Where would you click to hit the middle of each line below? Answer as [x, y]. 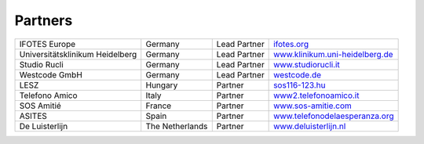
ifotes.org [291, 44]
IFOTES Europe [48, 44]
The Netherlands [177, 126]
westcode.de [298, 74]
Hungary [162, 85]
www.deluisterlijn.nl [310, 126]
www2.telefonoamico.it [316, 95]
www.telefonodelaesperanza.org [334, 116]
